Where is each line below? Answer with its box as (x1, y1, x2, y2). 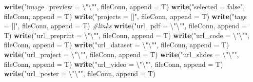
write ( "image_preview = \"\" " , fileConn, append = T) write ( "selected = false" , (4, 1, 245, 11)
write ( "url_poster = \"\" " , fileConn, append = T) (4, 68, 156, 79)
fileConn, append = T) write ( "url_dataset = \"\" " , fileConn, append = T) (4, 40, 229, 50)
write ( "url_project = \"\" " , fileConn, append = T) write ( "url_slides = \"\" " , (4, 49, 239, 59)
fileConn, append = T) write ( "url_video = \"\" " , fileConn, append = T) (4, 59, 223, 69)
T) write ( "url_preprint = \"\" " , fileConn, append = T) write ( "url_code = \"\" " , (4, 30, 250, 40)
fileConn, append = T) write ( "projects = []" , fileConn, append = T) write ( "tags (4, 11, 247, 21)
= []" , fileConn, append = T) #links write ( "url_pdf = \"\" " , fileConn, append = (4, 20, 247, 31)
